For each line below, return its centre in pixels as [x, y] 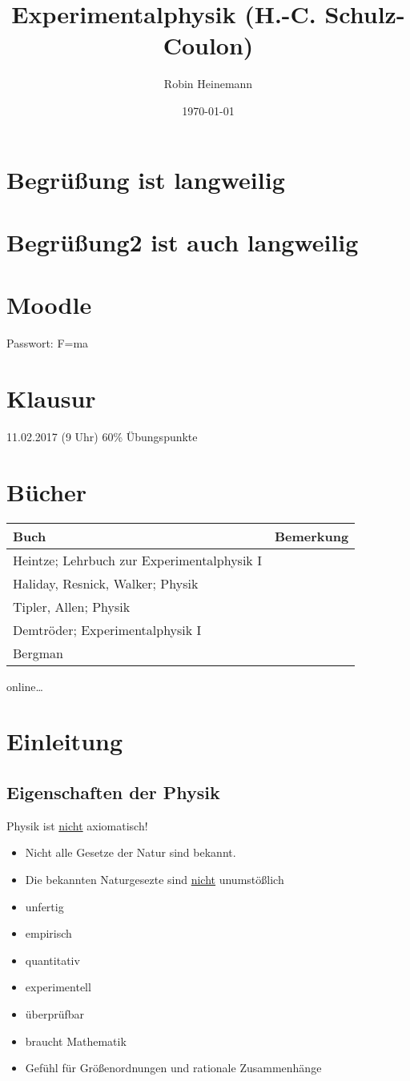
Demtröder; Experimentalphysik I [107, 629]
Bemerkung [312, 536]
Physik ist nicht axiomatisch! [77, 825]
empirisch [48, 933]
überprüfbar [55, 1013]
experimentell [58, 987]
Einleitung [65, 741]
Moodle [49, 305]
